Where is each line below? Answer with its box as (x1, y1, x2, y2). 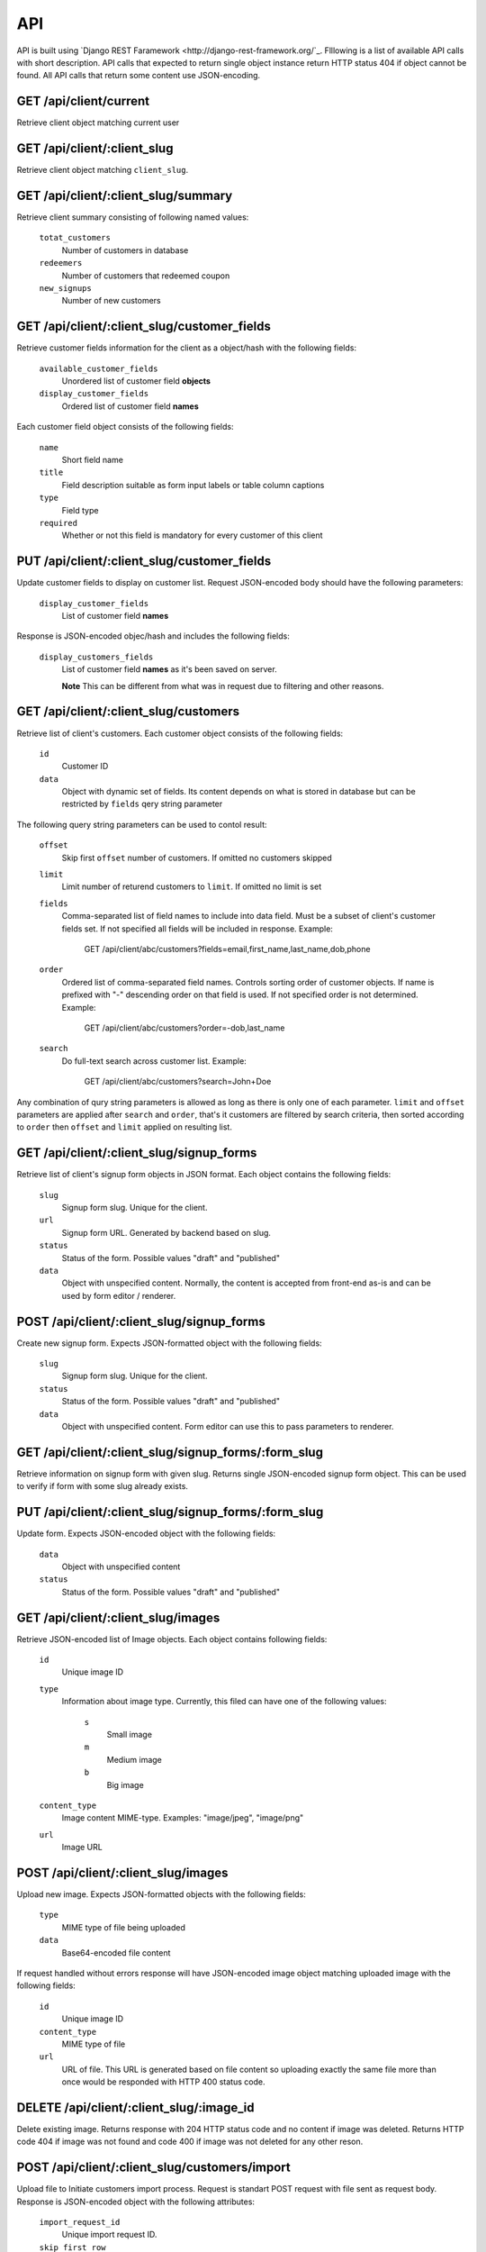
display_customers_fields (39, 651, 154, 662)
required (39, 518, 78, 528)
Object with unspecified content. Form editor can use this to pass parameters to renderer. (61, 1421, 394, 1431)
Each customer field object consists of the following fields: (16, 422, 234, 432)
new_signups (39, 284, 92, 293)
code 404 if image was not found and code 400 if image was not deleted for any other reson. (16, 2136, 364, 2148)
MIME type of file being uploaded (61, 1921, 186, 1932)
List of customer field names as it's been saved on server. (61, 664, 278, 675)
